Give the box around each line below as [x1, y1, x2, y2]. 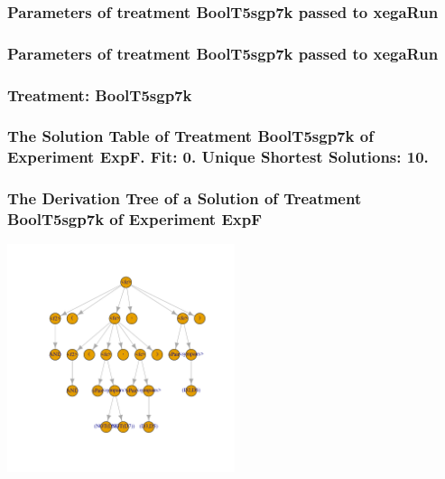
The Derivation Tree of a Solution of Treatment [7, 187, 362, 210]
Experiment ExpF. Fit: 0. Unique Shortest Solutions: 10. [7, 146, 429, 168]
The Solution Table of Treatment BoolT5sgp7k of [7, 125, 374, 147]
